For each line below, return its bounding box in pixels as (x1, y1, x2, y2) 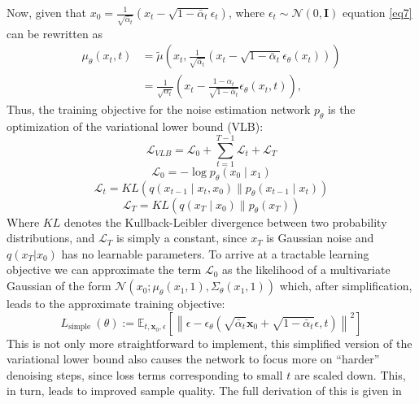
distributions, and (7, 229, 95, 246)
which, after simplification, (279, 277, 412, 294)
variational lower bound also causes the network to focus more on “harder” (7, 350, 380, 367)
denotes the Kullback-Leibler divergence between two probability (63, 213, 387, 230)
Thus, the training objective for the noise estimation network (7, 101, 311, 118)
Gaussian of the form (7, 277, 111, 294)
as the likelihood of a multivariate (222, 261, 391, 278)
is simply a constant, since (116, 229, 247, 246)
